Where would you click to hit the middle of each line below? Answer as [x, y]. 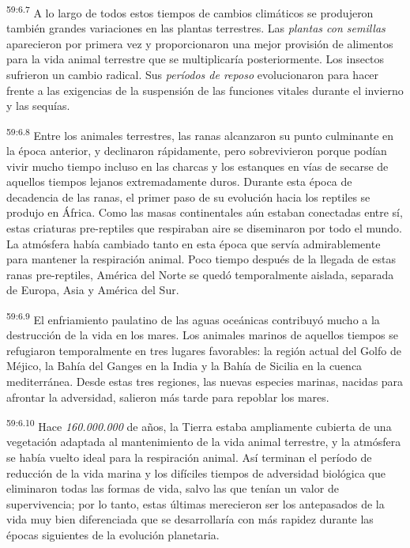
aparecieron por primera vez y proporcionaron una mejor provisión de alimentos [200, 43]
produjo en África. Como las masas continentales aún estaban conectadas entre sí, [205, 212]
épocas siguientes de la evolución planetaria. [113, 535]
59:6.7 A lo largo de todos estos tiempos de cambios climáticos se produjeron [190, 11]
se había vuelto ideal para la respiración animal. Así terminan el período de [189, 457]
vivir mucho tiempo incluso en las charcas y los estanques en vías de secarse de [197, 166]
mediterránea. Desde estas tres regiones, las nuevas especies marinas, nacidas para [205, 382]
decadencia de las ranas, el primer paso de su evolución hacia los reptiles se [188, 197]
